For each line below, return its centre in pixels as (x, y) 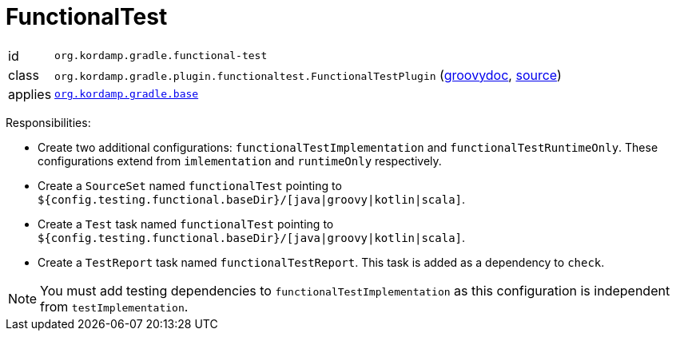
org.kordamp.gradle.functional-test (161, 56)
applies (30, 94)
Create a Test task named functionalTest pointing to (186, 224)
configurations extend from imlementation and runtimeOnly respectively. (240, 161)
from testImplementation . (114, 306)
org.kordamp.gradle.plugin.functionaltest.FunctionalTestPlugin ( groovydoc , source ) (308, 75)
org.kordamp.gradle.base (127, 94)
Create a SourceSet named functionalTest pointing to (190, 185)
